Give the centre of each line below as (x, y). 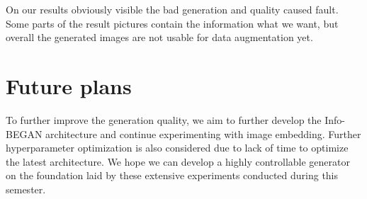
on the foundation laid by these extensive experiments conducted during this (172, 175)
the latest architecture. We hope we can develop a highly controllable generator (178, 161)
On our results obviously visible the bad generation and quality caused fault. (172, 9)
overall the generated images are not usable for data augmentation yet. (159, 37)
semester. (26, 189)
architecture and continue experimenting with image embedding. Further (203, 133)
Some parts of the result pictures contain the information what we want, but (172, 23)
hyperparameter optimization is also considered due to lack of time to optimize (177, 148)
